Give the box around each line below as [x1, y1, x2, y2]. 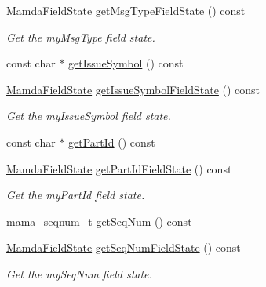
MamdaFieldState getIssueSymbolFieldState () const [6, 81, 261, 97]
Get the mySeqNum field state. [6, 265, 152, 282]
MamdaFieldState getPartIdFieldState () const [6, 160, 232, 176]
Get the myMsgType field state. [6, 28, 155, 45]
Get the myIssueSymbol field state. [6, 107, 171, 124]
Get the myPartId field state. [6, 187, 145, 203]
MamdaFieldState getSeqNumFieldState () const [6, 239, 241, 256]
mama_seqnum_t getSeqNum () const [6, 213, 192, 229]
